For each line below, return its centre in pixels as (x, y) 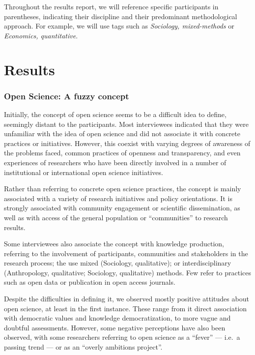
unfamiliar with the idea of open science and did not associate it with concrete (122, 133)
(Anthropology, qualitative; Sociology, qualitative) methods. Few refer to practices (128, 272)
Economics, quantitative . (41, 35)
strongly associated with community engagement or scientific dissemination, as (122, 208)
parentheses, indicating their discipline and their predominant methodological (121, 16)
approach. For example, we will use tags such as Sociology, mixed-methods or (119, 26)
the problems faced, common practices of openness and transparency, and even (122, 153)
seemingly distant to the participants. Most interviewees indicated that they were (126, 124)
